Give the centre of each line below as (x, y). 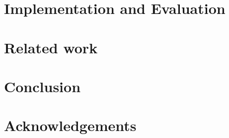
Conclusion (42, 86)
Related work (51, 47)
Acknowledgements (70, 125)
